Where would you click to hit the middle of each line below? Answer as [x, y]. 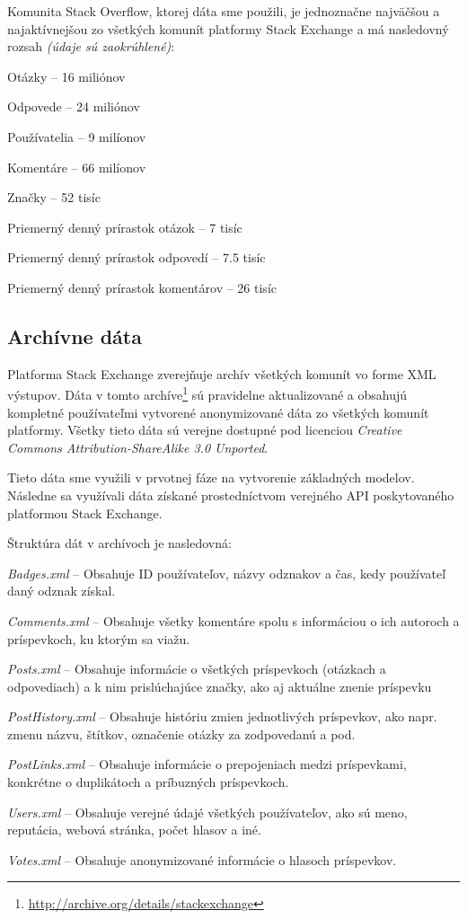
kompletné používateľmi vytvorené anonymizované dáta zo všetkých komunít [218, 412]
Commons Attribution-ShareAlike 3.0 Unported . [138, 447]
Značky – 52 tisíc [54, 197]
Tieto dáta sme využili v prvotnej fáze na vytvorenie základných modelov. [211, 477]
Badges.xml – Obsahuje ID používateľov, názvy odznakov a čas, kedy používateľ [227, 573]
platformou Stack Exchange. [85, 513]
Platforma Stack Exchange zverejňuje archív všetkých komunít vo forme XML [222, 373]
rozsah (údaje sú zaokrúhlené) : [91, 46]
